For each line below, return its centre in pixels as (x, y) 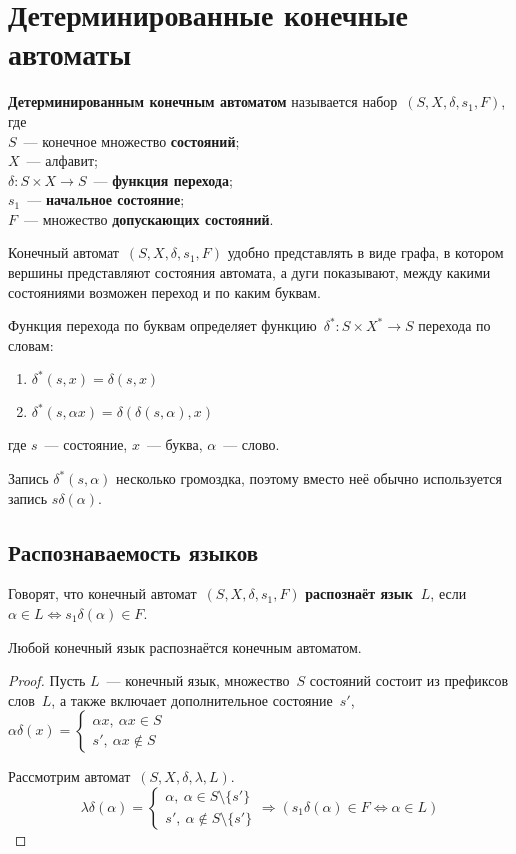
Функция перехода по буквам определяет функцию (162, 325)
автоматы (70, 53)
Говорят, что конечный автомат (102, 593)
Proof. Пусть (47, 680)
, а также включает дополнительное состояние (192, 699)
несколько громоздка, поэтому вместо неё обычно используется (309, 478)
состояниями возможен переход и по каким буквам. (164, 291)
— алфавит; (62, 160)
